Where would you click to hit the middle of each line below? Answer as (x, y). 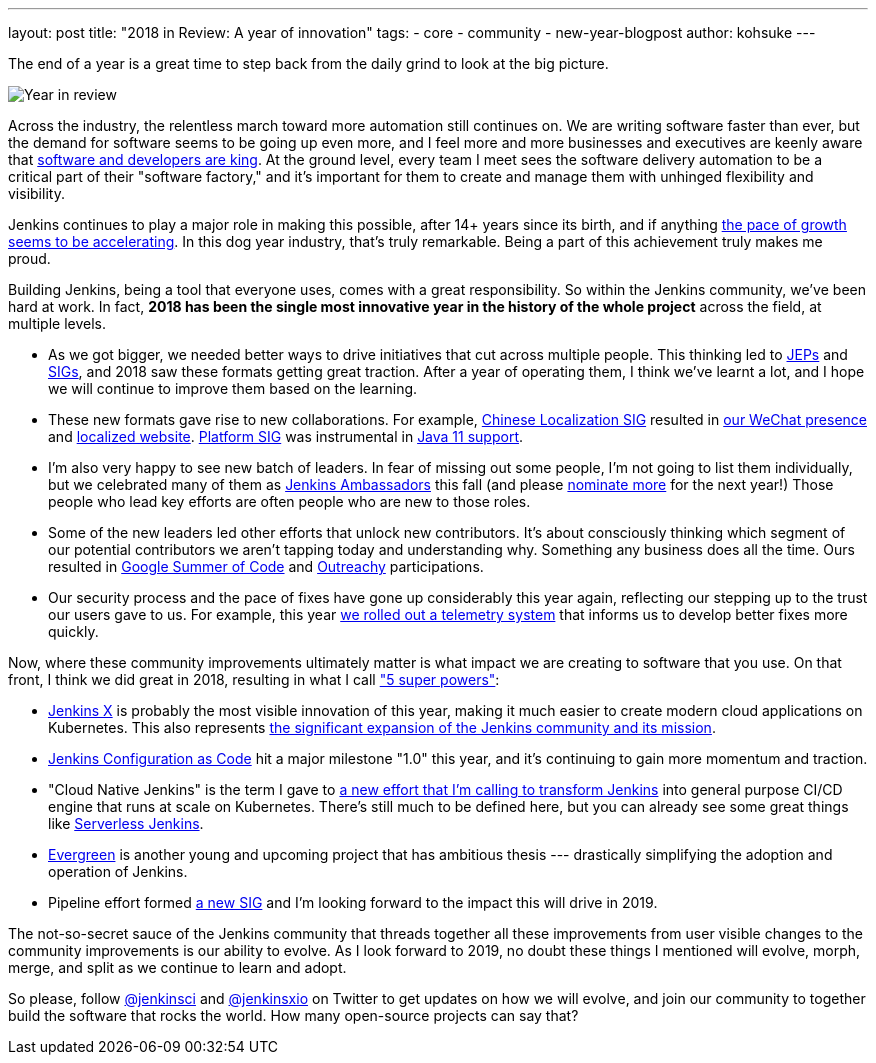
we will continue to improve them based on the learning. (233, 388)
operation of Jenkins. (118, 871)
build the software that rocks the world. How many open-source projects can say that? (293, 1015)
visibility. (36, 193)
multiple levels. (57, 323)
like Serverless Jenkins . (126, 823)
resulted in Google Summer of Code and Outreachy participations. (266, 566)
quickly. (73, 631)
